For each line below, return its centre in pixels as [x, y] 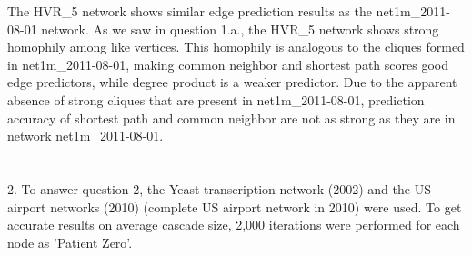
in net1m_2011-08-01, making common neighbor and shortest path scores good [228, 64]
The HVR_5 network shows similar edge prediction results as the [190, 11]
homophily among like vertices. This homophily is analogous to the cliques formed [236, 47]
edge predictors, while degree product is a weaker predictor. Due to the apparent [232, 82]
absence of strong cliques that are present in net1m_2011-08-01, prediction [216, 99]
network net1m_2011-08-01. [85, 136]
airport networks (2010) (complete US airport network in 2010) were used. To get [235, 206]
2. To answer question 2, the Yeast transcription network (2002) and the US [219, 188]
